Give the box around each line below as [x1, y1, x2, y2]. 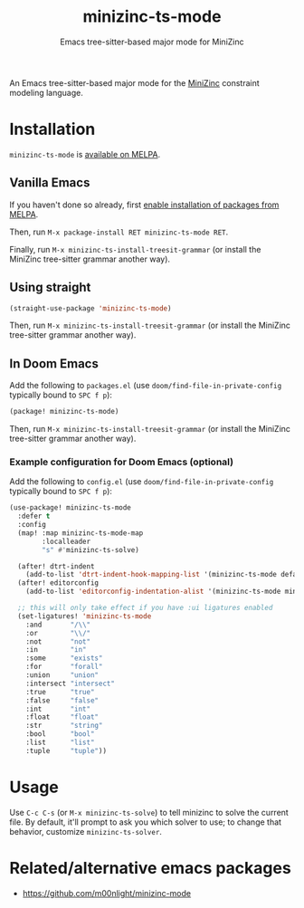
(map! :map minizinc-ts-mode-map [17, 528, 144, 538]
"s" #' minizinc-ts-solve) [42, 545, 140, 554]
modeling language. [9, 87, 83, 98]
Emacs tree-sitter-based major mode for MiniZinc [60, 36, 244, 47]
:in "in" [25, 645, 88, 655]
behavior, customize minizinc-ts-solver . [9, 826, 163, 836]
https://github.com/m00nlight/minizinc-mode [22, 887, 192, 898]
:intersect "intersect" [25, 679, 116, 688]
